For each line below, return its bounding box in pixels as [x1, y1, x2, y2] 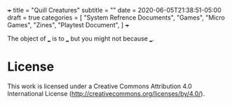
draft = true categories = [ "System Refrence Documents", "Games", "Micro [7, 13, 226, 22]
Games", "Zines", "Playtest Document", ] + [7, 21, 130, 29]
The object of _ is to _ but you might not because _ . [7, 34, 154, 43]
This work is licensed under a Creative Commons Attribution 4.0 [7, 82, 193, 90]
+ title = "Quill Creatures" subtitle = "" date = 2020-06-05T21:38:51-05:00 [7, 6, 222, 14]
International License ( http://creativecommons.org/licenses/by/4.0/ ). [7, 89, 205, 97]
